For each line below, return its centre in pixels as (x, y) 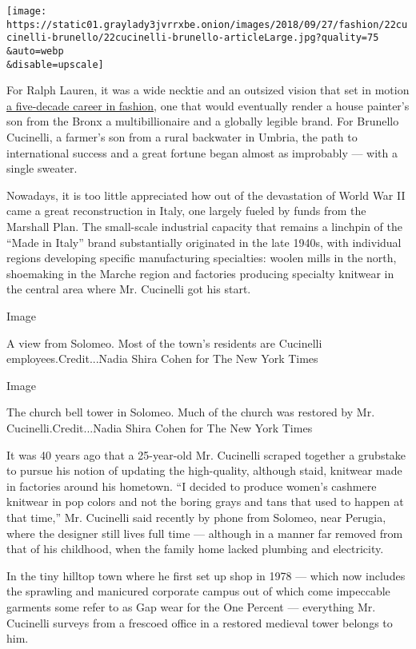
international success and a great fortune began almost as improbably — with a (202, 152)
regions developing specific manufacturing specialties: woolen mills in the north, (202, 258)
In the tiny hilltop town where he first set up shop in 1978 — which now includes (206, 575)
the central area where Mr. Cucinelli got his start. (129, 289)
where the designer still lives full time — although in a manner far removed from (205, 533)
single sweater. (42, 168)
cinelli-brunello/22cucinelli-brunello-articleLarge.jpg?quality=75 (193, 38)
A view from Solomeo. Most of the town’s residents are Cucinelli (164, 342)
